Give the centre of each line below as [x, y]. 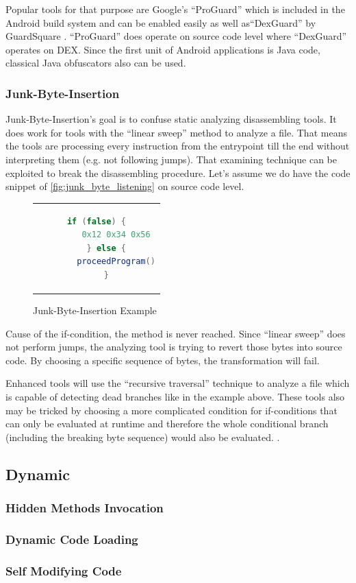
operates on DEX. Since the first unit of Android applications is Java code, [163, 49]
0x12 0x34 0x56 [116, 235]
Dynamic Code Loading [72, 539]
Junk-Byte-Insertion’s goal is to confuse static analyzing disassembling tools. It [171, 119]
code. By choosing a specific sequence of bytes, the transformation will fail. [163, 360]
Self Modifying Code [64, 570]
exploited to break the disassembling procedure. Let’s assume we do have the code [178, 172]
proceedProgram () [116, 262]
